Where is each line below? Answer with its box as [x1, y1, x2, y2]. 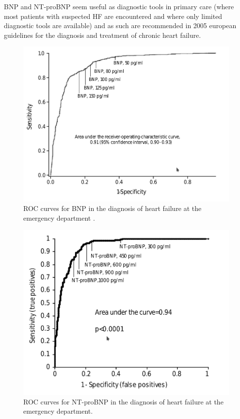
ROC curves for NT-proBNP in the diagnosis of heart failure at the [23, 396, 224, 406]
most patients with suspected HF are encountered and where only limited [4, 11, 223, 21]
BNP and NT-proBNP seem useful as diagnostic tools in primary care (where [4, 1, 234, 11]
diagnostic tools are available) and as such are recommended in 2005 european [4, 20, 237, 31]
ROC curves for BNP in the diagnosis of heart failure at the [23, 203, 202, 213]
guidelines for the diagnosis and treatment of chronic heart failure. [4, 30, 201, 40]
